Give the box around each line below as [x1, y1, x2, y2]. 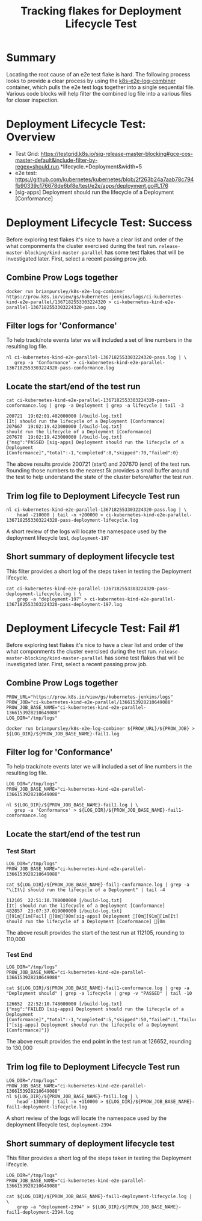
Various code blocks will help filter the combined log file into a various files [6, 90, 192, 97]
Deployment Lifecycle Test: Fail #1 [6, 622, 180, 635]
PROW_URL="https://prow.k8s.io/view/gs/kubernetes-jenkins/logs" [6, 694, 173, 700]
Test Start [6, 847, 36, 855]
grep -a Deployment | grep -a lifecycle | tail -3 [54, 403, 185, 409]
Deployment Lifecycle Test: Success [6, 216, 192, 230]
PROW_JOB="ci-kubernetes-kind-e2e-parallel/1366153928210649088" [6, 699, 173, 705]
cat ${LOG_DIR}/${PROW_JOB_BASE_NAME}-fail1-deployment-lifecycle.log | [6, 1193, 192, 1200]
